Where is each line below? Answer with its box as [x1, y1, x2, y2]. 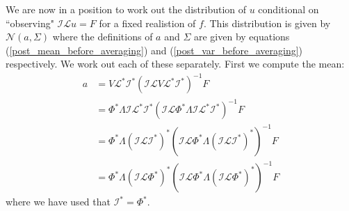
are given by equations [193, 29, 290, 44]
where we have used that [6, 194, 111, 209]
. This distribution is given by [203, 15, 331, 30]
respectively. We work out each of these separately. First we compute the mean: [6, 56, 345, 71]
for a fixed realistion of [99, 15, 196, 30]
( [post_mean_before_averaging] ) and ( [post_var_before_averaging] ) [6, 42, 303, 57]
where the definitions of [52, 29, 153, 44]
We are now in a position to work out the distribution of [6, 2, 247, 16]
